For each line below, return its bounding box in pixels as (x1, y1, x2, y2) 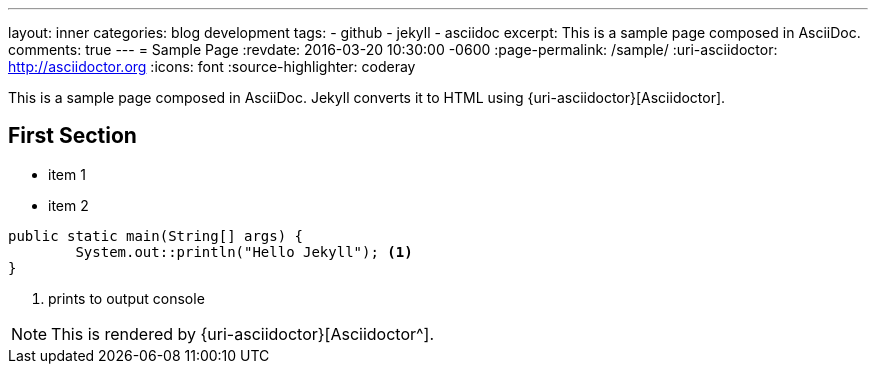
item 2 (48, 196, 89, 214)
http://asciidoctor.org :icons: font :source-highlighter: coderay (8, 58, 416, 75)
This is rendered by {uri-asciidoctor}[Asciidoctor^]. (51, 323, 434, 344)
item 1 (48, 165, 86, 183)
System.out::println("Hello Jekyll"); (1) (75, 243, 413, 260)
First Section (8, 123, 137, 149)
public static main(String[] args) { (8, 227, 304, 244)
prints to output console (48, 289, 205, 307)
